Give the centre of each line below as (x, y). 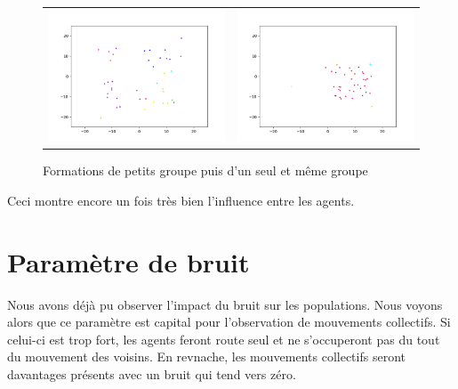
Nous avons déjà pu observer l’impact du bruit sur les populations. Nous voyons (225, 304)
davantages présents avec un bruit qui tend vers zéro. (152, 374)
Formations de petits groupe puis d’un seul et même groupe (205, 170)
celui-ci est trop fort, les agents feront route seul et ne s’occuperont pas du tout (224, 339)
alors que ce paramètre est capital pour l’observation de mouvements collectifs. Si (229, 322)
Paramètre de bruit (129, 261)
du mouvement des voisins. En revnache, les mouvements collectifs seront (206, 357)
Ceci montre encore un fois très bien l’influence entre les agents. (181, 200)
